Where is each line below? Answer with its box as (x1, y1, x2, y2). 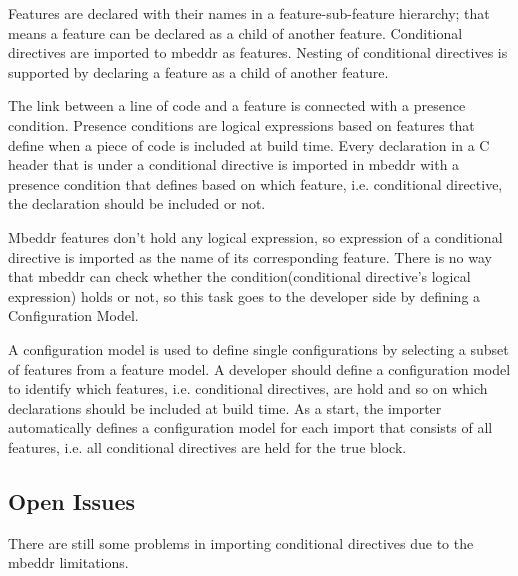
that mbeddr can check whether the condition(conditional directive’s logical (8, 266, 471, 287)
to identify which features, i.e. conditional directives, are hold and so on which (8, 378, 488, 399)
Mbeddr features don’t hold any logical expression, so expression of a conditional (8, 226, 503, 247)
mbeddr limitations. (8, 552, 129, 573)
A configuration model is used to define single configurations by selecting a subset (8, 338, 509, 359)
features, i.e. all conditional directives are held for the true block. (8, 436, 407, 457)
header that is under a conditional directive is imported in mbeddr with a (8, 154, 460, 175)
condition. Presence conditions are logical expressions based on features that (8, 114, 475, 135)
